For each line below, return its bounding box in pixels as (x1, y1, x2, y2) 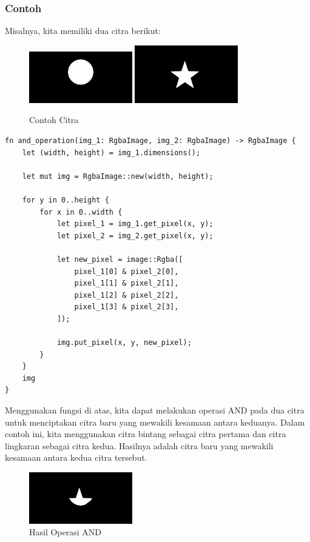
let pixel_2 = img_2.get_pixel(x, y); (56, 231, 214, 240)
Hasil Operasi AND (29, 526, 101, 538)
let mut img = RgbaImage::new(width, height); (22, 172, 214, 181)
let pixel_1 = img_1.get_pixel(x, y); (56, 219, 214, 229)
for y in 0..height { (22, 195, 109, 204)
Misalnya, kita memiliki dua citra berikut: (5, 24, 161, 37)
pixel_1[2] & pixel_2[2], (74, 290, 179, 299)
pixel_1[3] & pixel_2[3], (74, 303, 179, 312)
